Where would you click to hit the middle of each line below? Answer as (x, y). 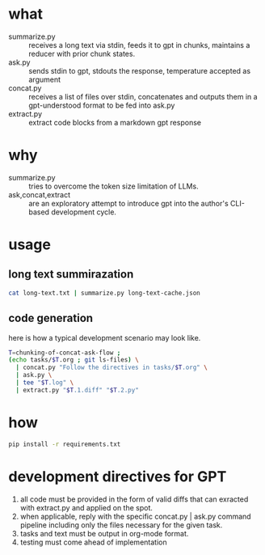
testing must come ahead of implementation (93, 542)
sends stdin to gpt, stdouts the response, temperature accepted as (140, 70)
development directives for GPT (118, 476)
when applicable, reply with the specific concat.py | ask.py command (136, 516)
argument (45, 79)
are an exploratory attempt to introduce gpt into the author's (128, 203)
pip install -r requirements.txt (65, 444)
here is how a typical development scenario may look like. (105, 337)
